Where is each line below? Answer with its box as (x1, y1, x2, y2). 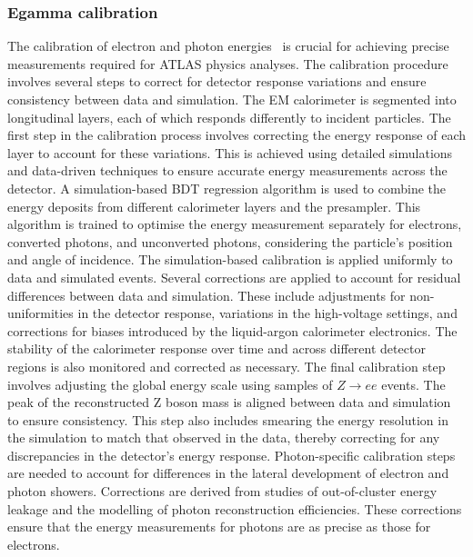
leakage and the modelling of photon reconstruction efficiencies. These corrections (7, 499, 462, 518)
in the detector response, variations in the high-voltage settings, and (77, 303, 458, 323)
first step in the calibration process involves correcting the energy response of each (7, 125, 466, 144)
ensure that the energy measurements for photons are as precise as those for (7, 517, 431, 536)
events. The (381, 374, 446, 393)
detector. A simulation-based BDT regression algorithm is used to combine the (7, 178, 447, 197)
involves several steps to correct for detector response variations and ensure (7, 72, 427, 91)
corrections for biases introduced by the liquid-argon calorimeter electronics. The (7, 321, 458, 340)
